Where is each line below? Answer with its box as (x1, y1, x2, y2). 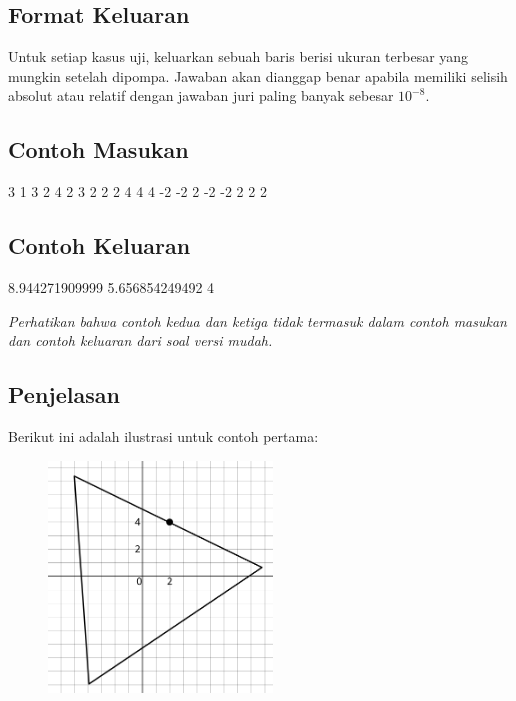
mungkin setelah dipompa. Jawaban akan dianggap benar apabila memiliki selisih (8, 65, 508, 86)
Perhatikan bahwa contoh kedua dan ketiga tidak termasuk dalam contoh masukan (8, 310, 507, 331)
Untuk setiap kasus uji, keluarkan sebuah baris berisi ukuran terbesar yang (8, 46, 469, 67)
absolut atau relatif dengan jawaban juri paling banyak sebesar (8, 85, 394, 106)
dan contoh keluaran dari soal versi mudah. (8, 330, 273, 351)
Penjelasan (8, 379, 120, 410)
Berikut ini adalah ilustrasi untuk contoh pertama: (8, 425, 319, 446)
